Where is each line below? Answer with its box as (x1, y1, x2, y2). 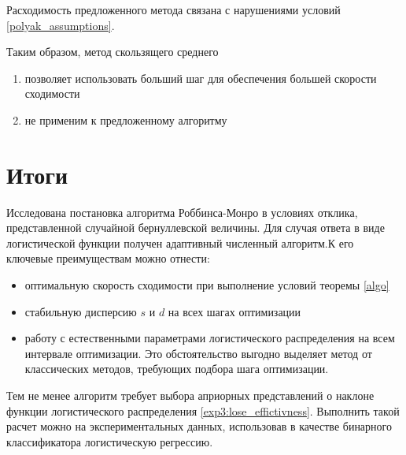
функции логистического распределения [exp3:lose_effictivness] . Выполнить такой (6, 402, 400, 419)
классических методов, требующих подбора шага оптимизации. (24, 360, 329, 377)
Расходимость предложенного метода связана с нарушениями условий (6, 2, 341, 17)
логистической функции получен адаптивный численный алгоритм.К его (6, 234, 354, 251)
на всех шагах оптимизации (168, 303, 301, 319)
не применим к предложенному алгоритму (24, 111, 227, 128)
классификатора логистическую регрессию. (6, 433, 213, 449)
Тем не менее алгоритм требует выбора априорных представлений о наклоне (6, 387, 375, 404)
